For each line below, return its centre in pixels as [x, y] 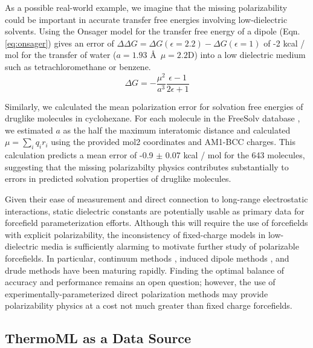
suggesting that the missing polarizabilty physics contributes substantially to [147, 166]
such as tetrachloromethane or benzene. [78, 66]
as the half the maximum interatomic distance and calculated [177, 130]
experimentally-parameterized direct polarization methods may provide [137, 293]
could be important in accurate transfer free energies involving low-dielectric [146, 19]
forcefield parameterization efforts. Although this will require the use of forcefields [156, 223]
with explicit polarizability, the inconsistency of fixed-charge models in [135, 234]
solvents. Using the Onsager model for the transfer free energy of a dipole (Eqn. [153, 31]
